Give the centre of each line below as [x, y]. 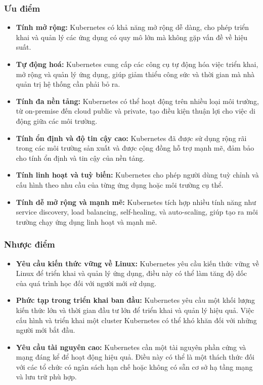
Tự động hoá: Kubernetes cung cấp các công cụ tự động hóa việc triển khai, [137, 64]
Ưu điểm [22, 8]
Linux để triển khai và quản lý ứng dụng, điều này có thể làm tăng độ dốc [131, 273]
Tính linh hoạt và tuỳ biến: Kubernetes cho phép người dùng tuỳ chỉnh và [137, 175]
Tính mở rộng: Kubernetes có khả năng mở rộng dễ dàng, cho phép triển [133, 27]
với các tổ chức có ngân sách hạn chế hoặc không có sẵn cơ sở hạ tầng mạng [134, 366]
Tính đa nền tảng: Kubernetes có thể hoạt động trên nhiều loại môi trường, [137, 101]
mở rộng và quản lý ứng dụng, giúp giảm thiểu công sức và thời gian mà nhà [135, 74]
